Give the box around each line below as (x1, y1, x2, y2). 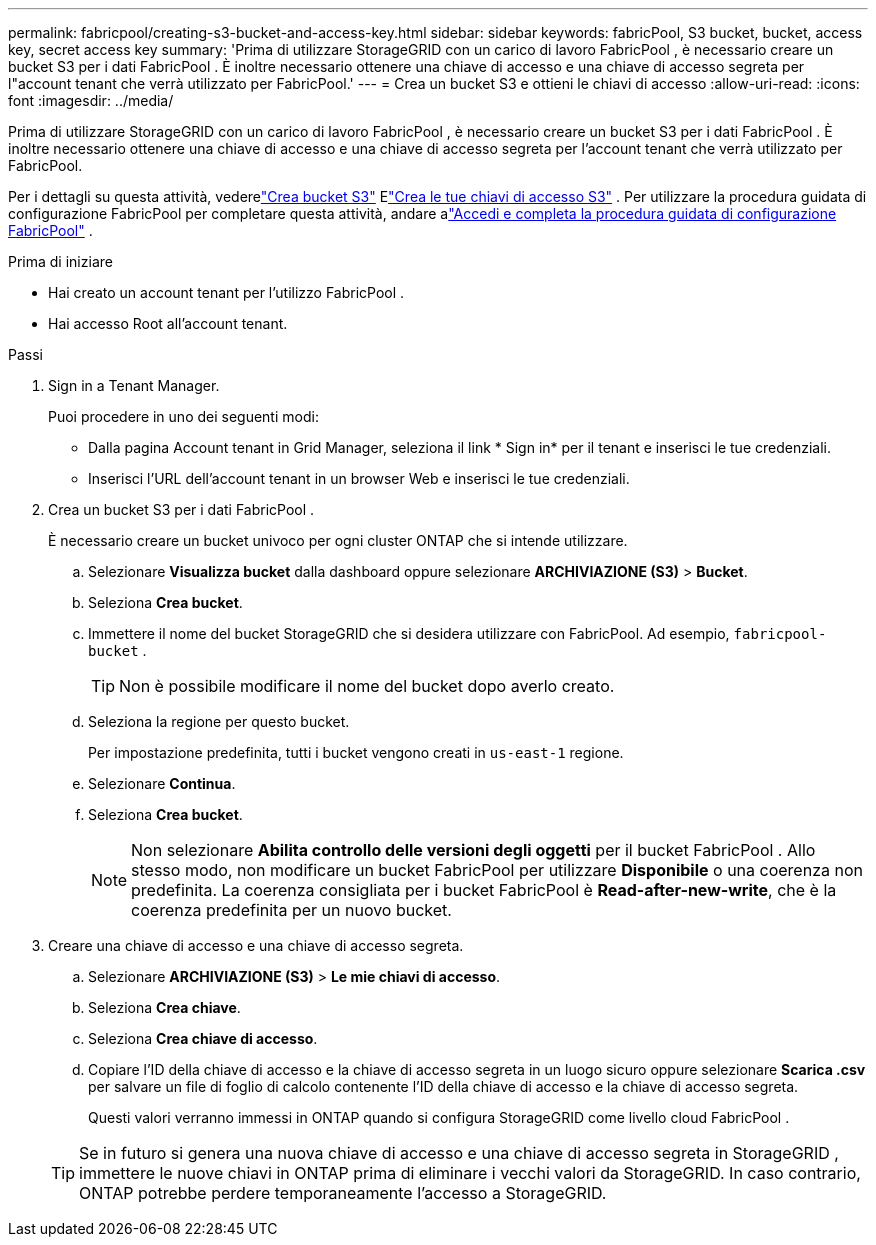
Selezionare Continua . (88, 775, 236, 792)
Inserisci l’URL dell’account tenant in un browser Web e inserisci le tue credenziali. (88, 470, 630, 487)
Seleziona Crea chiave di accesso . (88, 1030, 318, 1047)
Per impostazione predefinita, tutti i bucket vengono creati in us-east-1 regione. (88, 744, 624, 761)
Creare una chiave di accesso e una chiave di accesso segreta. (48, 937, 464, 954)
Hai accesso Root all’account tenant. (48, 315, 288, 332)
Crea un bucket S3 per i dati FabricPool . (48, 501, 315, 518)
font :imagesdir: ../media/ (8, 92, 174, 109)
